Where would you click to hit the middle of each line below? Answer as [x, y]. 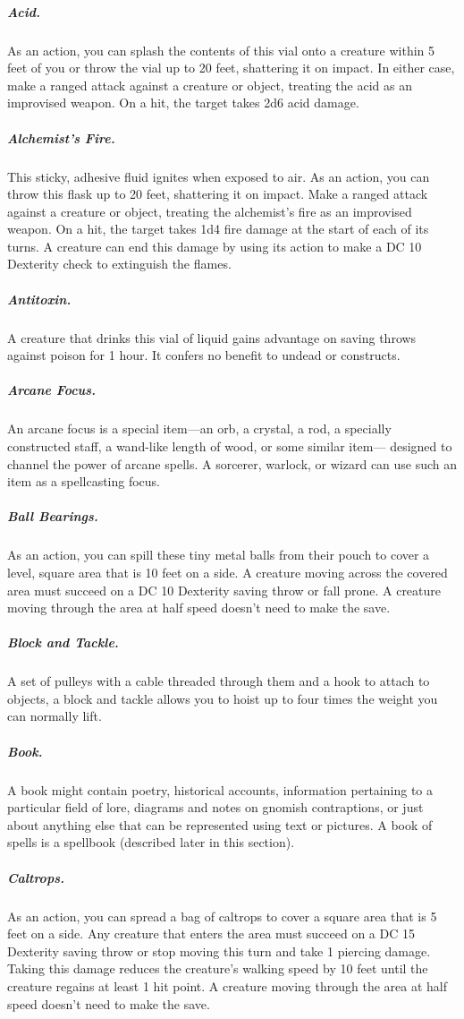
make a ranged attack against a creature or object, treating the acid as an [210, 85]
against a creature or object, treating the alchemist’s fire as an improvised [210, 211]
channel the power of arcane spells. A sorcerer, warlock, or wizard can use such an [232, 463]
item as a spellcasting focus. [84, 481]
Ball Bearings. [53, 516]
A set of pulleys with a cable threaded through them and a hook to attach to [219, 681]
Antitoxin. [39, 299]
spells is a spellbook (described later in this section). [151, 842]
